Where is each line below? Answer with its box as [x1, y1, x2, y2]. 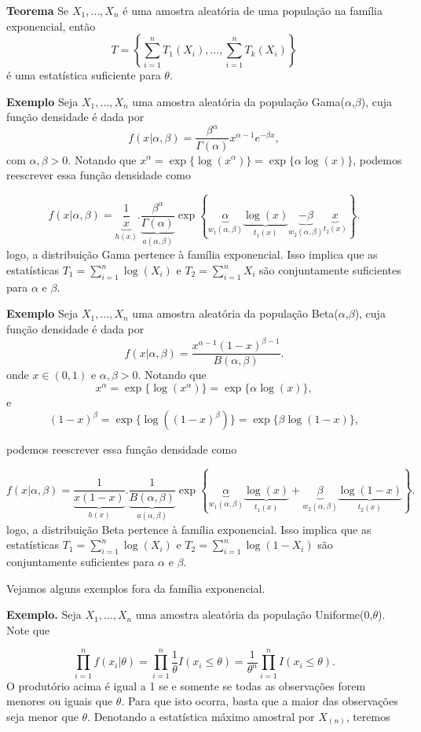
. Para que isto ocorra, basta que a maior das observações [121, 693, 398, 709]
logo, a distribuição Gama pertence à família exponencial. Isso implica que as [6, 246, 378, 263]
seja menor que [6, 708, 79, 724]
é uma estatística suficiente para [6, 67, 161, 83]
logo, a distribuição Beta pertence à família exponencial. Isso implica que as [6, 520, 372, 537]
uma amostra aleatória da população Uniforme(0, [135, 606, 373, 623]
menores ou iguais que [6, 693, 113, 709]
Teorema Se [6, 2, 69, 18]
